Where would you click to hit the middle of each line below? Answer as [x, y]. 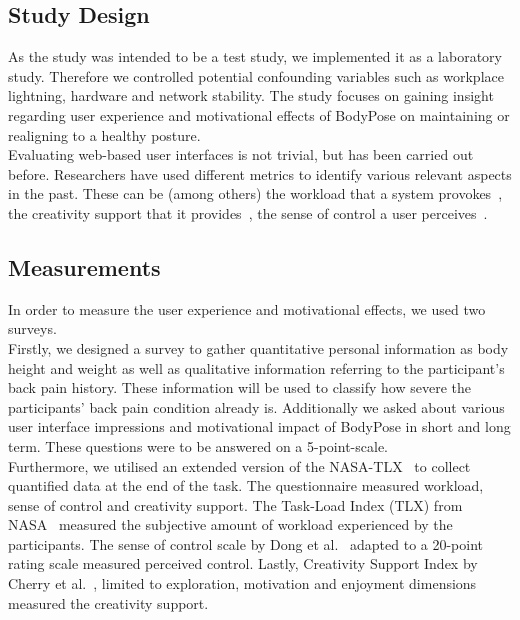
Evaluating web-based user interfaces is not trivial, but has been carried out [241, 154]
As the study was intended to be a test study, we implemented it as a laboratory [255, 56]
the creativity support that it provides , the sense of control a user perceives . [248, 212]
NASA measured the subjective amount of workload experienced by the [230, 524]
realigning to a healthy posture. [104, 134]
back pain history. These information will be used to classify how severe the [239, 387]
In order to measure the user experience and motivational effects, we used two [247, 308]
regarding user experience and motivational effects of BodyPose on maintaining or [259, 114]
